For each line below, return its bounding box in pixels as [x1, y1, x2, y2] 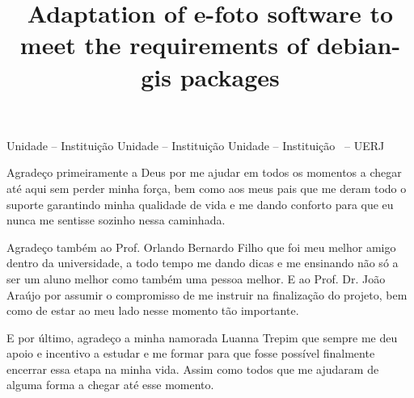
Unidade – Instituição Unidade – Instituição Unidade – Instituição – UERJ [6, 136, 385, 153]
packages [180, 60, 280, 93]
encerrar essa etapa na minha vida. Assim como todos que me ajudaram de [6, 360, 379, 377]
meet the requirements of [19, 28, 308, 61]
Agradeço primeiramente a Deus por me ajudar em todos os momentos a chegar [6, 164, 402, 181]
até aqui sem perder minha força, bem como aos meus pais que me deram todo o [6, 179, 407, 196]
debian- [316, 28, 401, 61]
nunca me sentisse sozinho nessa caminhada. [6, 212, 226, 228]
